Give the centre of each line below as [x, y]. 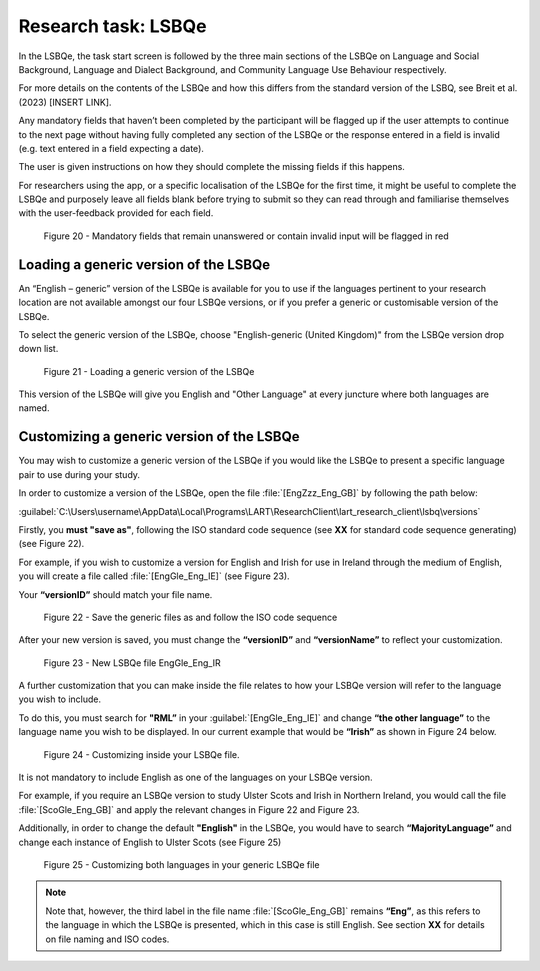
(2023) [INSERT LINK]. [65, 102]
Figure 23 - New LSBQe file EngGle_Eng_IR [132, 662]
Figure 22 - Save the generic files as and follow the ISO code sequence [190, 617]
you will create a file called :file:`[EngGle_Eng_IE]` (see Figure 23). [154, 576]
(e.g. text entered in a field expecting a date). [111, 148]
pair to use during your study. [79, 474]
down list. [38, 349]
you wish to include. [60, 699]
